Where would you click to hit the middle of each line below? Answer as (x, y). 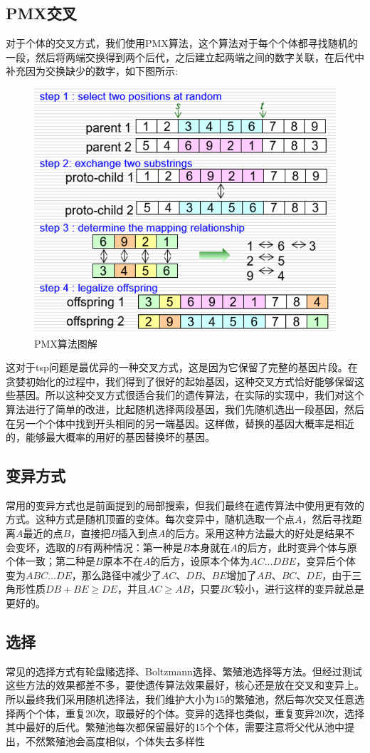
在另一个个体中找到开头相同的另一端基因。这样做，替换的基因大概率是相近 (180, 423)
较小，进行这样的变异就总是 (299, 589)
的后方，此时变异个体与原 (297, 547)
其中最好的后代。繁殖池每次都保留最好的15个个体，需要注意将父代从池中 (175, 727)
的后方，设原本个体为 (200, 561)
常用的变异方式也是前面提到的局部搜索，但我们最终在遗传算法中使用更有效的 (185, 505)
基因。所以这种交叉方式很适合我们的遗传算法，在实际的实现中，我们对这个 (190, 395)
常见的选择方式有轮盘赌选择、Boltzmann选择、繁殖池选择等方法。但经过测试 (184, 671)
